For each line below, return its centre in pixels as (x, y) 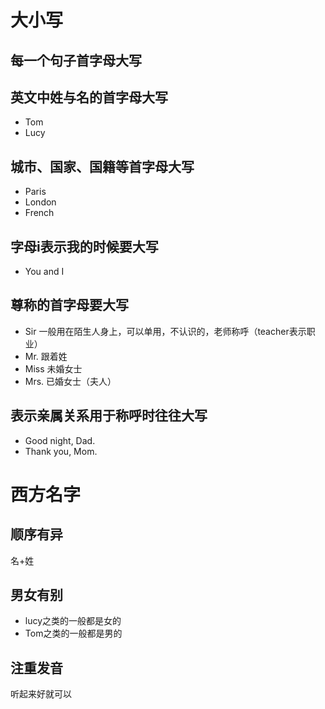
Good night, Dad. (60, 440)
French (39, 213)
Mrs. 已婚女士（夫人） (70, 381)
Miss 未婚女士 (53, 368)
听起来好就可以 (41, 694)
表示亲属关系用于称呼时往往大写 (109, 416)
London (40, 202)
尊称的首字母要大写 (69, 305)
